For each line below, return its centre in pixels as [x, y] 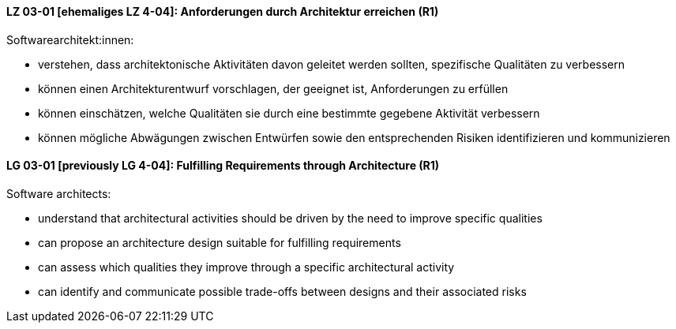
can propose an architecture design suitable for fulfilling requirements [220, 242]
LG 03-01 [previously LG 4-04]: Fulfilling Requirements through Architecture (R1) [223, 166]
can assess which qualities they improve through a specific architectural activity [246, 267]
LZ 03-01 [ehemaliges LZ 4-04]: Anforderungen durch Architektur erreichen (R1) [223, 11]
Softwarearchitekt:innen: [70, 39]
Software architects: [59, 193]
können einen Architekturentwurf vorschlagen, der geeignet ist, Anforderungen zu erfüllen [273, 88]
